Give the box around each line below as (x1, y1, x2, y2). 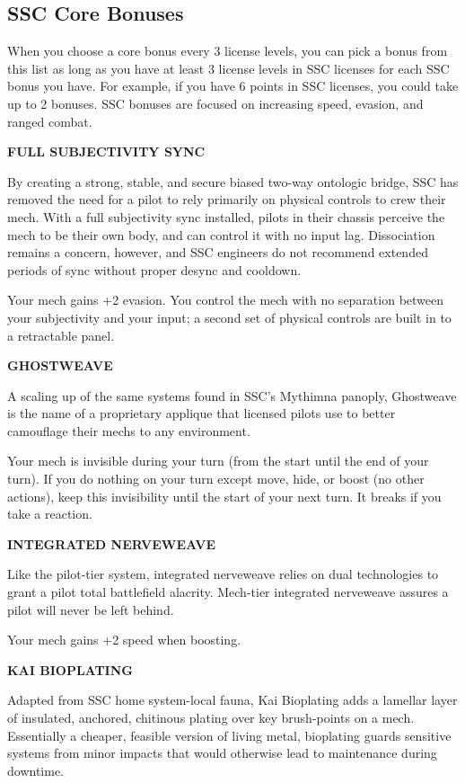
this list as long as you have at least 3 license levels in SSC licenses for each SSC (7, 58, 450, 77)
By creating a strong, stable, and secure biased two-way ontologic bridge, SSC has (7, 172, 459, 191)
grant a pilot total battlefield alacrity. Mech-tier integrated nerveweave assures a (7, 583, 449, 601)
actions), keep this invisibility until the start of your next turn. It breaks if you (7, 486, 442, 505)
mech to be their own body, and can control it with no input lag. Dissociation (7, 225, 435, 244)
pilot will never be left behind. (7, 600, 174, 618)
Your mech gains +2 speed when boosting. (7, 630, 241, 649)
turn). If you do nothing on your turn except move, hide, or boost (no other (7, 469, 425, 488)
